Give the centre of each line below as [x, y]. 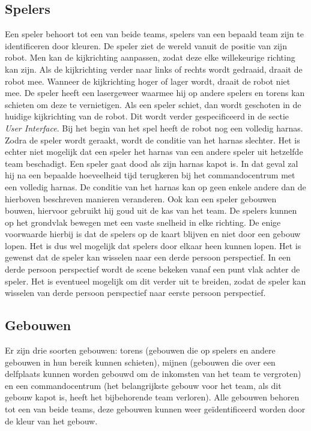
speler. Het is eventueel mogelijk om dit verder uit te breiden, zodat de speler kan [155, 281]
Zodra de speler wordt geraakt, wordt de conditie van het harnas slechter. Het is [152, 140]
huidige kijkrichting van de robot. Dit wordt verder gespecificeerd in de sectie [147, 116]
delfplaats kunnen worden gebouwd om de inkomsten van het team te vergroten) [153, 374]
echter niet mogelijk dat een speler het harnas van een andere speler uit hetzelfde [154, 152]
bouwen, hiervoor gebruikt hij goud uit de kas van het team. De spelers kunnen [151, 210]
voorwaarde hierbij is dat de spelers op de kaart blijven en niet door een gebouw [153, 234]
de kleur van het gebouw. [51, 420]
